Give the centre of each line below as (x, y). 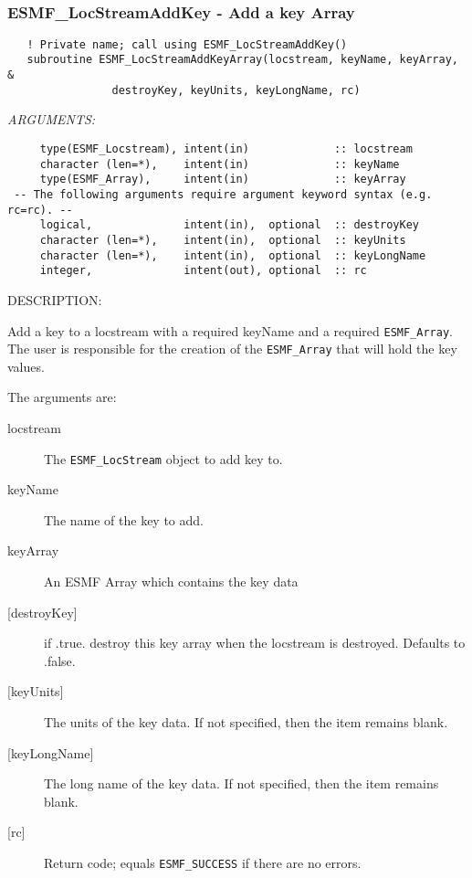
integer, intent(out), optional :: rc (203, 271)
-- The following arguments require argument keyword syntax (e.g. (223, 195)
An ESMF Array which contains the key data (171, 582)
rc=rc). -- (40, 210)
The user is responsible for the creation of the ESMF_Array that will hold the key (232, 349)
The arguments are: (62, 397)
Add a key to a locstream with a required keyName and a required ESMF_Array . (230, 330)
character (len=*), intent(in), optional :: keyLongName (233, 255)
